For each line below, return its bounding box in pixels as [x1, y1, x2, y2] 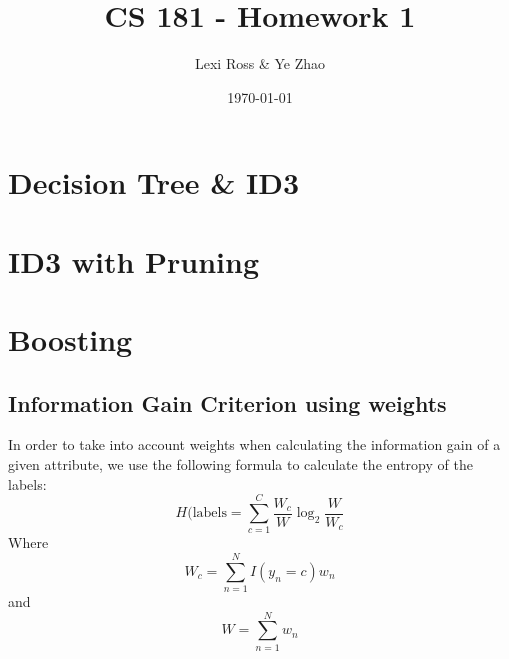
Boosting [8, 319, 133, 360]
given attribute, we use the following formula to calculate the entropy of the [8, 454, 473, 475]
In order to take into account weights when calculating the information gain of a [8, 434, 501, 455]
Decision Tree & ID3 [8, 162, 300, 203]
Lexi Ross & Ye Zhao [194, 53, 326, 74]
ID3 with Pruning [8, 240, 260, 281]
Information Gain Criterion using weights [8, 387, 447, 418]
